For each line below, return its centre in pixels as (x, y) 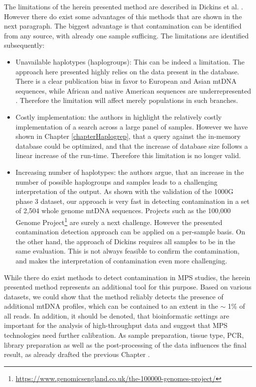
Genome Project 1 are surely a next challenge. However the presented (119, 221)
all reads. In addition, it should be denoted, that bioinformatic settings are (117, 315)
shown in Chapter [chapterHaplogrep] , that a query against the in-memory (128, 136)
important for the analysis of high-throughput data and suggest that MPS (116, 325)
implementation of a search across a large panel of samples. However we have (132, 126)
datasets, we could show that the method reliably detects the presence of (114, 296)
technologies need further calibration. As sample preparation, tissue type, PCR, (124, 335)
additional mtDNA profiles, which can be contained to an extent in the (111, 306)
